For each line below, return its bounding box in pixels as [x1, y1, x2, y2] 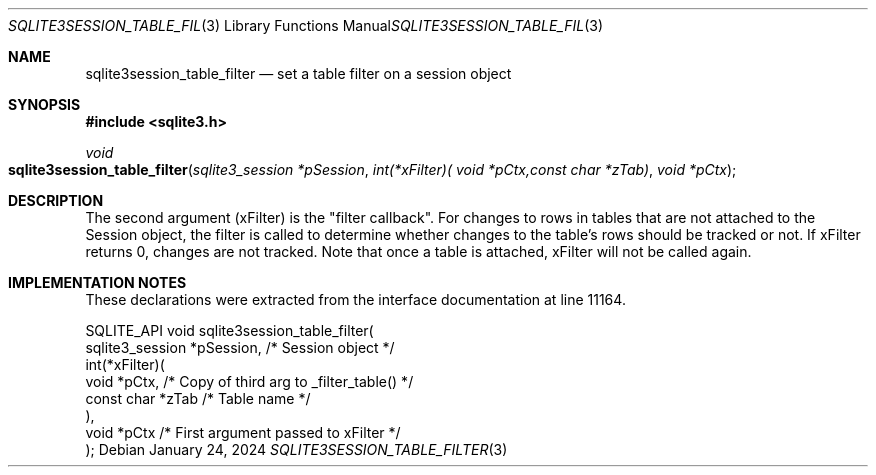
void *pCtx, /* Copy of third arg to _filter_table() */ [85, 373, 414, 390]
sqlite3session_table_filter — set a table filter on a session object [85, 65, 512, 82]
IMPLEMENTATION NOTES [8, 274, 187, 291]
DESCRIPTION [8, 192, 104, 209]
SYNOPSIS [8, 96, 81, 113]
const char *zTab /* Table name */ [85, 390, 311, 407]
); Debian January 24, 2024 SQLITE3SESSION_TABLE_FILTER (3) [85, 441, 508, 458]
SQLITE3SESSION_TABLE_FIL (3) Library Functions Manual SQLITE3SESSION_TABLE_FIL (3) [8, 17, 604, 34]
